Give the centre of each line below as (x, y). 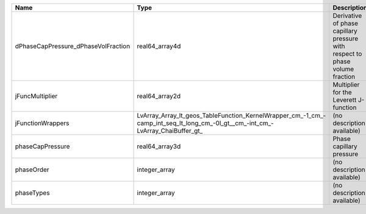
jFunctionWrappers (42, 123)
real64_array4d (159, 46)
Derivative (347, 16)
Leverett (345, 100)
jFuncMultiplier (36, 96)
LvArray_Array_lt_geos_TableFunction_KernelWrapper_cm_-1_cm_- (231, 116)
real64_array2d (159, 96)
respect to (347, 54)
